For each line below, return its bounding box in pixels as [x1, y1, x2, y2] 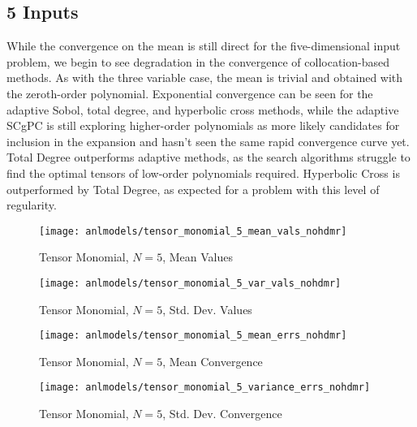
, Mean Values [162, 248, 233, 265]
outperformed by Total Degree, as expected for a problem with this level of [6, 180, 380, 197]
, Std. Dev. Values [162, 300, 252, 317]
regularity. [6, 196, 57, 213]
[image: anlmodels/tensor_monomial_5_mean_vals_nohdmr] [39, 225, 347, 237]
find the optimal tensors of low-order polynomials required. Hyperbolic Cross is [6, 164, 400, 181]
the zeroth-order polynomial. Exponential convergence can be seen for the [6, 84, 373, 101]
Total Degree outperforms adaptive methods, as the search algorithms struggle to [6, 149, 411, 166]
